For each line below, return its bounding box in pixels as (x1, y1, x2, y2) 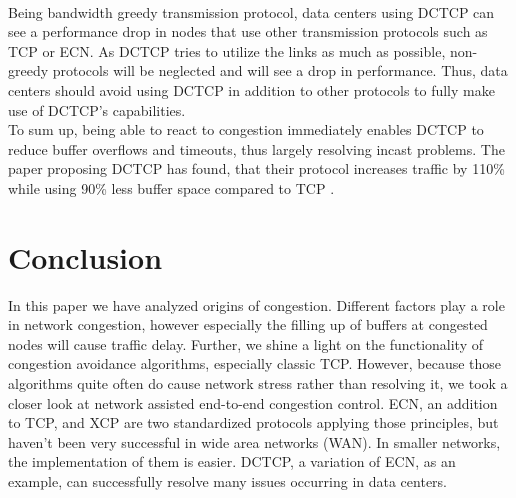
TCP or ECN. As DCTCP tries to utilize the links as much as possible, (8, 40, 446, 61)
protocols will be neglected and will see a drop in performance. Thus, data (52, 60, 508, 81)
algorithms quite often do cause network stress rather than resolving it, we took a (8, 373, 508, 394)
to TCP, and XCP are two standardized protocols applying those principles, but (8, 412, 499, 433)
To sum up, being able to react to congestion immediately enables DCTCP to (8, 119, 484, 140)
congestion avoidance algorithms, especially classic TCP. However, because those (8, 353, 502, 374)
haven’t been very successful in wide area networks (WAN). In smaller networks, (8, 431, 501, 452)
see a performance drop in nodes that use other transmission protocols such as (8, 21, 488, 42)
